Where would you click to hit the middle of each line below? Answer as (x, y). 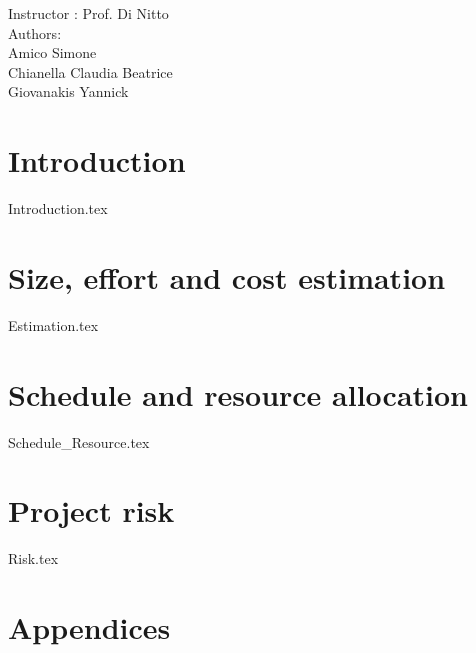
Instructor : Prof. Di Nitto (88, 13)
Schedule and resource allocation (238, 393)
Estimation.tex (53, 324)
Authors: (35, 32)
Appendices (89, 627)
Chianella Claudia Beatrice (90, 71)
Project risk (91, 510)
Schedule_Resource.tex (79, 441)
